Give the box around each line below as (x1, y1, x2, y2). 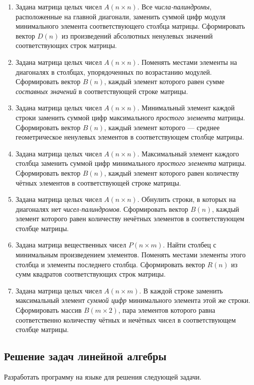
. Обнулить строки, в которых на (137, 194, 236, 204)
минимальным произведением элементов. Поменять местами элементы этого (15, 249, 246, 260)
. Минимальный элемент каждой (137, 102, 235, 113)
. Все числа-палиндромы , (137, 1, 212, 11)
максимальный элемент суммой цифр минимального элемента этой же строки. (15, 295, 251, 305)
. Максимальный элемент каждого (137, 148, 239, 158)
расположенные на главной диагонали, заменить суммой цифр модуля (15, 11, 225, 21)
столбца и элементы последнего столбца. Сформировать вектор (15, 259, 205, 269)
